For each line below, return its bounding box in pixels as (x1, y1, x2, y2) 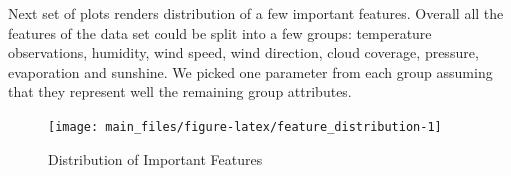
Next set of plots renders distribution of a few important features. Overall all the (8, 3, 504, 23)
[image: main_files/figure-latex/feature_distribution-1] (48, 119, 442, 134)
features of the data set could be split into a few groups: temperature (8, 22, 432, 43)
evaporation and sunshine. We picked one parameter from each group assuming (8, 61, 493, 82)
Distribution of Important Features (48, 148, 263, 169)
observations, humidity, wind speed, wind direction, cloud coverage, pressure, (8, 42, 479, 63)
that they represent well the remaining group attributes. (8, 81, 352, 102)
